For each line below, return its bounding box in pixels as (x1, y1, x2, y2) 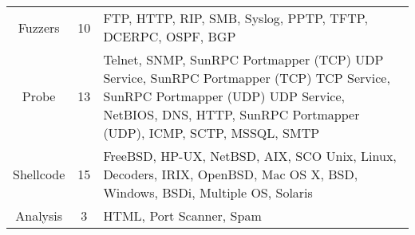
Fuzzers (18, 18, 60, 37)
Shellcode (13, 165, 65, 183)
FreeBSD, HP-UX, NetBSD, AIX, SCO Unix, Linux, (103, 147, 397, 165)
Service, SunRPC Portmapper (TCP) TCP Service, (103, 69, 390, 87)
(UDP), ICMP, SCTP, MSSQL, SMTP (103, 123, 320, 142)
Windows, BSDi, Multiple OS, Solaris (103, 183, 313, 202)
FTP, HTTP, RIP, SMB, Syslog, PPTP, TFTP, (103, 9, 368, 27)
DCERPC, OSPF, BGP (103, 27, 236, 45)
